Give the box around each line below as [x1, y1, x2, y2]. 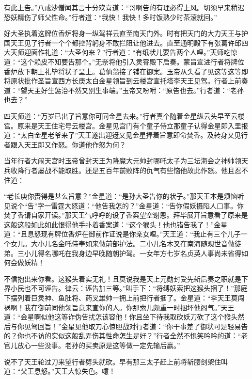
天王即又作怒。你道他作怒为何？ [24, 139, 126, 149]
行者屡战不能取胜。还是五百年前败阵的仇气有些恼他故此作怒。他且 [24, 165, 235, 175]
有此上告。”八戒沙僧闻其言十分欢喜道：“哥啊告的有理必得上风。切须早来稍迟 [4, 2, 245, 12]
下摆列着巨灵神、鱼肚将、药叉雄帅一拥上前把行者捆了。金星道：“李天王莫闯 [4, 293, 245, 303]
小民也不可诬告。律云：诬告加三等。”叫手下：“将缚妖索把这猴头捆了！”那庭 [10, 283, 248, 293]
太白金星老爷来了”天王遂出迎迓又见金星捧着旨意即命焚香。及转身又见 [20, 130, 241, 140]
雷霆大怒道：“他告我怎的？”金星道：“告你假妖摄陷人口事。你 [51, 200, 244, 210]
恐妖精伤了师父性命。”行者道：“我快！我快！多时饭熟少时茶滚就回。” [4, 12, 217, 22]
